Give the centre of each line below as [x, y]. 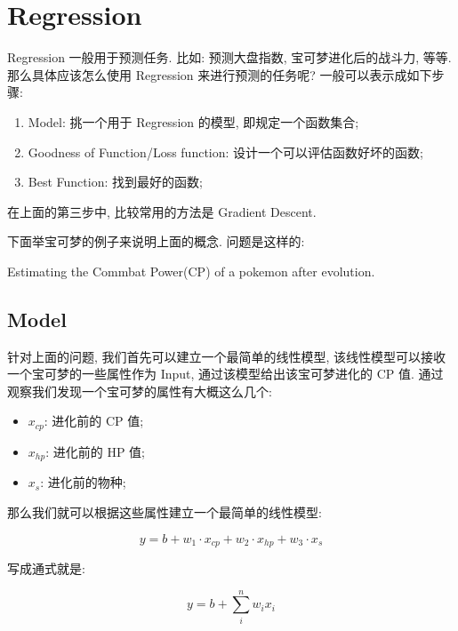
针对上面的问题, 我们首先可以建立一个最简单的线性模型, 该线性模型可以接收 [227, 356]
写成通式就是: [46, 568]
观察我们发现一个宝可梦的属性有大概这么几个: [140, 391]
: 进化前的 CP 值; [94, 421]
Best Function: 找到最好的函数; [115, 182]
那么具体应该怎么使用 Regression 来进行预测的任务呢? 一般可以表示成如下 [220, 74]
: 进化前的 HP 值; [95, 451]
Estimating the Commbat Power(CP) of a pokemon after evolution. [191, 271]
